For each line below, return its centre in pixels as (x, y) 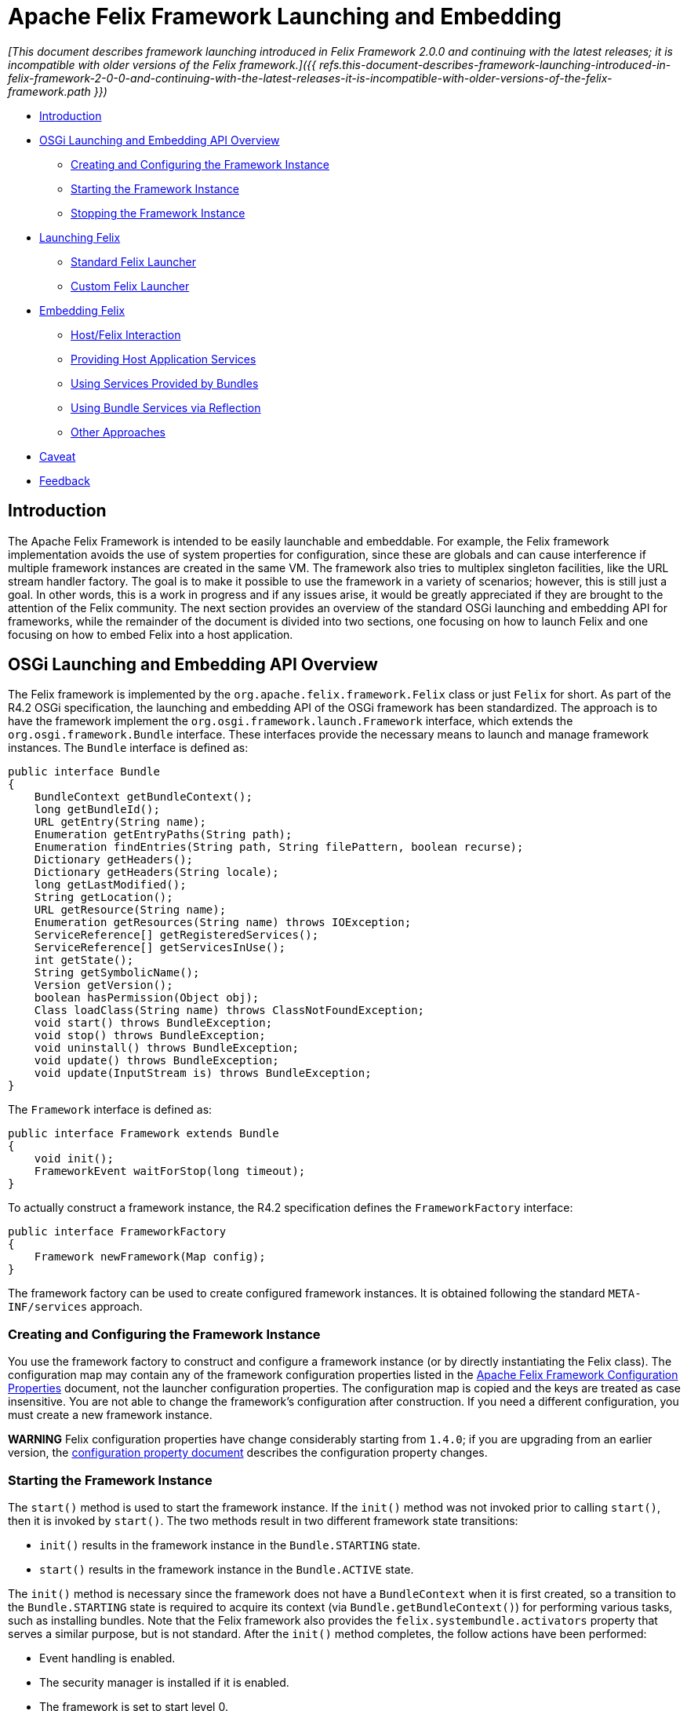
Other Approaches (118, 432)
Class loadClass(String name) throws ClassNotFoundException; (229, 1011)
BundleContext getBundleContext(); (143, 797)
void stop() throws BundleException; (150, 1036)
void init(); (74, 1159)
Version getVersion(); (104, 985)
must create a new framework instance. (110, 1415)
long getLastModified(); (110, 885)
